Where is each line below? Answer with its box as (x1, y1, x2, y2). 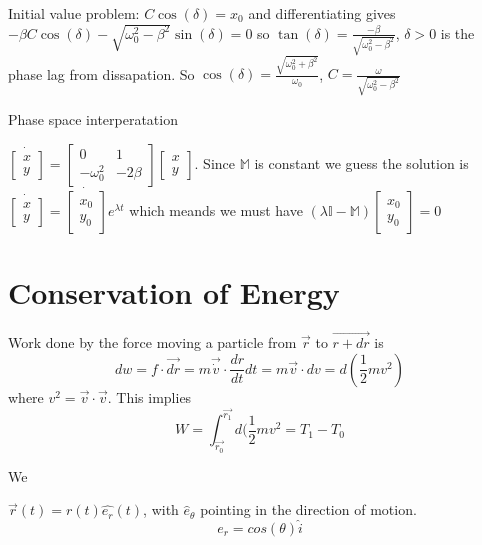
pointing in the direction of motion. (200, 499, 417, 520)
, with (143, 499, 179, 520)
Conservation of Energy (8, 271, 340, 312)
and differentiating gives (248, 3, 396, 23)
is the (440, 22, 475, 43)
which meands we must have (129, 199, 303, 220)
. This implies (107, 386, 192, 407)
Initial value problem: (8, 3, 140, 23)
